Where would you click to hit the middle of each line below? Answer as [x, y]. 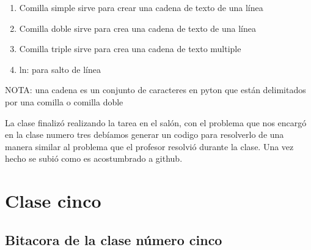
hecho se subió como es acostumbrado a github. [94, 158]
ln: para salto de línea [60, 69]
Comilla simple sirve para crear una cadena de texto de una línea [141, 7]
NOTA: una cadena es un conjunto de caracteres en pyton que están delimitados [155, 90]
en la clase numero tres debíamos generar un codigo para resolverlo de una [145, 134]
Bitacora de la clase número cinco [114, 239]
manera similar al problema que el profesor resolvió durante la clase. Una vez [149, 146]
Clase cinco [53, 201]
